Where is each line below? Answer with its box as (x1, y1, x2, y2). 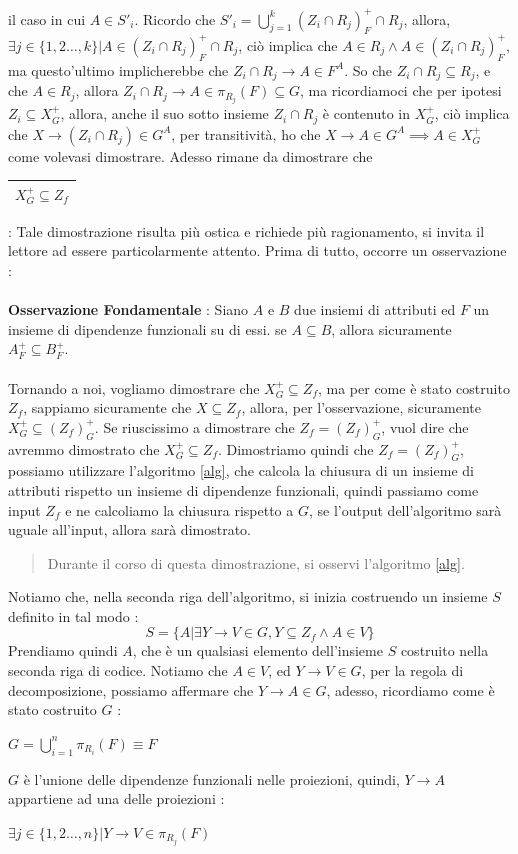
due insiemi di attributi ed (294, 299, 456, 320)
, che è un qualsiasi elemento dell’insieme (132, 640, 383, 661)
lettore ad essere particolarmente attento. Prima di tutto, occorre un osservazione (8, 240, 507, 261)
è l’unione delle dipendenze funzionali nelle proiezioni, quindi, (23, 768, 400, 789)
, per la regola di (361, 660, 464, 681)
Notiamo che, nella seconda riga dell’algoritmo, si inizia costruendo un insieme (8, 586, 488, 607)
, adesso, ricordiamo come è (326, 679, 495, 700)
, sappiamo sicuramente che (23, 397, 192, 418)
